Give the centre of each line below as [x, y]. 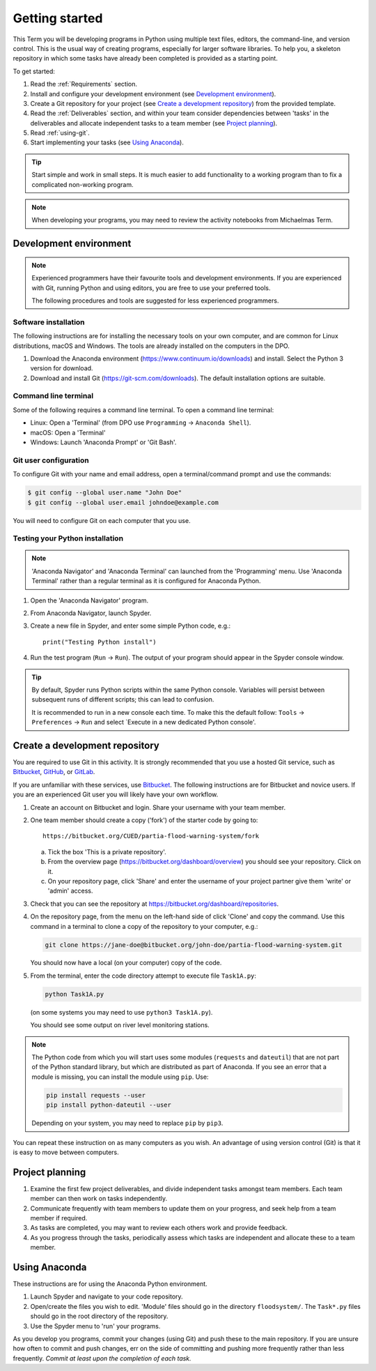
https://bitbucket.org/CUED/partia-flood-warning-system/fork [151, 836]
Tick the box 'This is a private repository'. [107, 851]
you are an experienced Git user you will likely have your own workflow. [116, 794]
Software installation [49, 322]
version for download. [62, 368]
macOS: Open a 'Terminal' [68, 432]
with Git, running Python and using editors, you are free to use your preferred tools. [151, 288]
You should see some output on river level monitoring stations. [120, 1025]
